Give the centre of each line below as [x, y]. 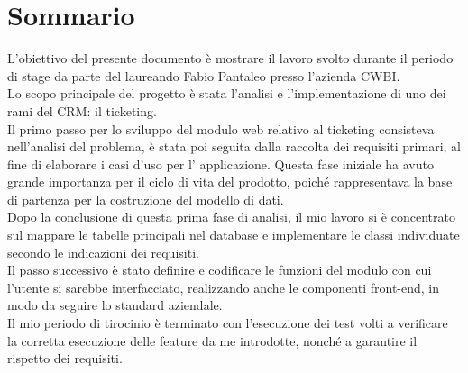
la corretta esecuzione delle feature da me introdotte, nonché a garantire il [212, 340]
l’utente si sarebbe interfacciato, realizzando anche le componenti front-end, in [224, 287]
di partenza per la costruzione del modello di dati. [146, 199]
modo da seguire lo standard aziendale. [115, 305]
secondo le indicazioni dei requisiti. [103, 252]
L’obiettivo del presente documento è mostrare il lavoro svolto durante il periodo [230, 58]
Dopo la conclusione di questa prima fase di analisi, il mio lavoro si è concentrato [231, 217]
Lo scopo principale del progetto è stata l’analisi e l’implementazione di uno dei [227, 93]
